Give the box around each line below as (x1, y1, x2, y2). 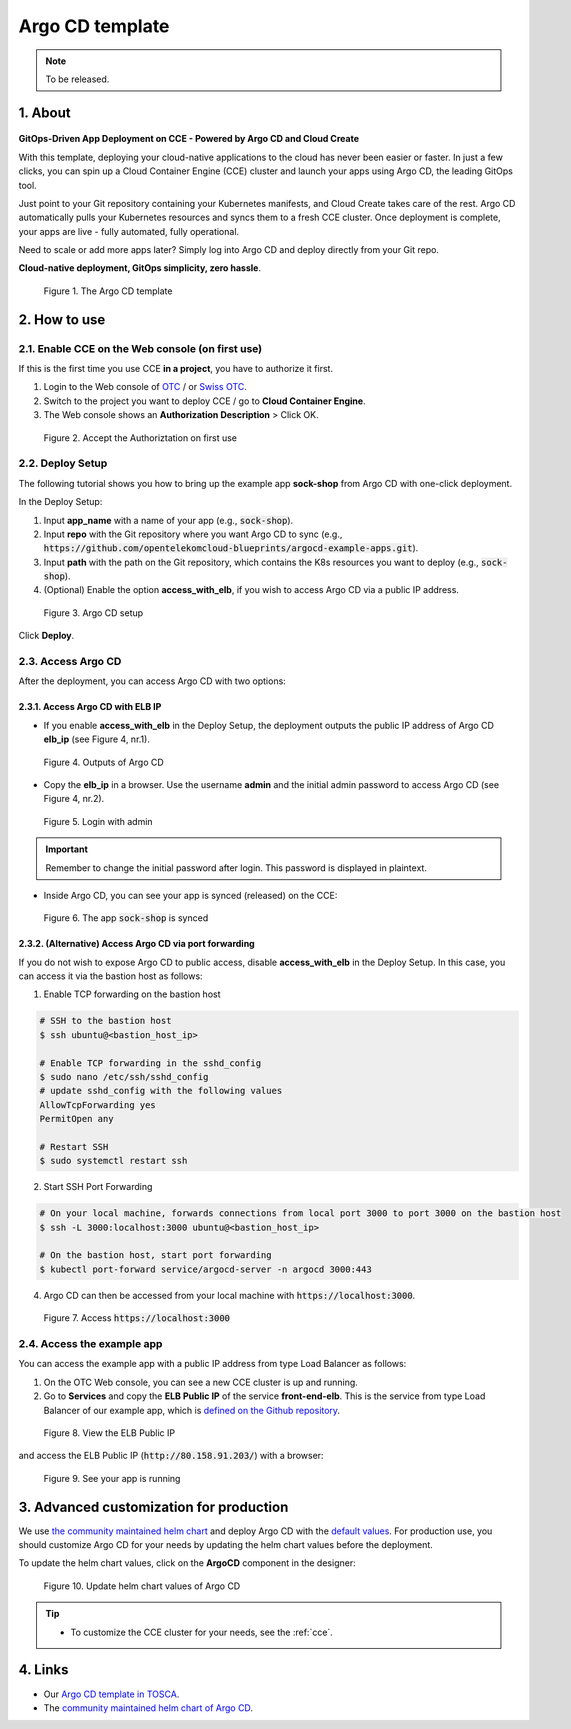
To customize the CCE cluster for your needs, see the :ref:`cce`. (70, 1626, 334, 1638)
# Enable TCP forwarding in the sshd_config (39, 1057, 262, 1069)
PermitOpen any (39, 1113, 114, 1125)
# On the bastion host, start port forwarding (39, 1250, 272, 1261)
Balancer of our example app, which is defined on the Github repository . (43, 1404, 340, 1416)
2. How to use (18, 311, 106, 328)
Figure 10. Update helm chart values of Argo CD (43, 1580, 241, 1592)
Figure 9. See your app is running (43, 1472, 181, 1484)
